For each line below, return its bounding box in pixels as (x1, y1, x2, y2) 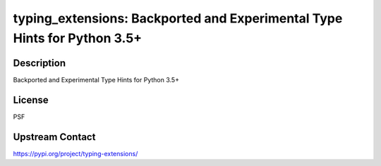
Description (13, 57, 66, 69)
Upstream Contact (13, 131, 96, 143)
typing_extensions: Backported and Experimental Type (13, 11, 343, 26)
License (13, 94, 49, 106)
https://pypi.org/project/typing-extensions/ (13, 149, 138, 158)
